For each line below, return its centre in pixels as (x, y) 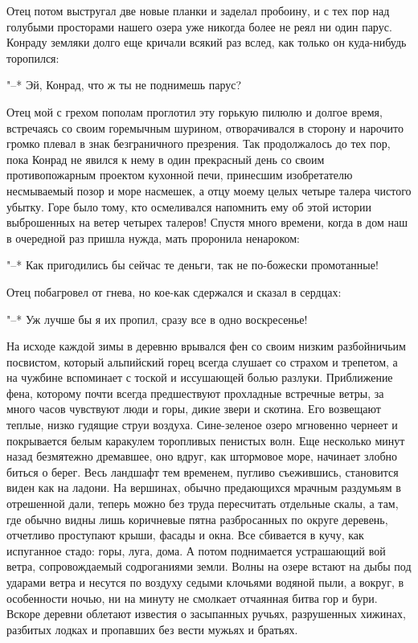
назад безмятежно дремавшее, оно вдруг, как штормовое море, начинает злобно (202, 456)
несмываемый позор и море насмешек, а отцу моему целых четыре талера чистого (209, 190)
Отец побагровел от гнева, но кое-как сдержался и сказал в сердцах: (174, 291)
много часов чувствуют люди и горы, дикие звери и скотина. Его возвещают (194, 409)
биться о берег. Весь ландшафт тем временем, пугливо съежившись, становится (203, 471)
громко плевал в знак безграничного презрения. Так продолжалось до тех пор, (199, 143)
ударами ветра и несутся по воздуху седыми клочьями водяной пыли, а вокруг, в (205, 582)
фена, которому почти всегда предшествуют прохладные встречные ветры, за (195, 393)
